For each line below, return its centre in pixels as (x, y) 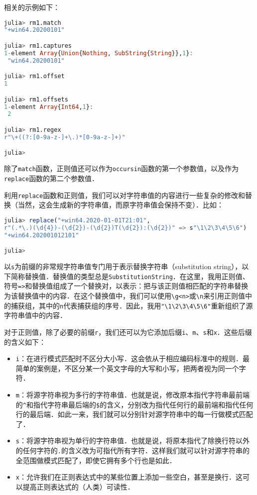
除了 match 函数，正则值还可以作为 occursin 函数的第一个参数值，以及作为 (122, 168)
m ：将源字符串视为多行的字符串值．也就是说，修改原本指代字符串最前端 (132, 394)
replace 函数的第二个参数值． (52, 178)
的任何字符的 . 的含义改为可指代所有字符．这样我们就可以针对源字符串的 (132, 450)
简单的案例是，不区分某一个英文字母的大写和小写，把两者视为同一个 (127, 368)
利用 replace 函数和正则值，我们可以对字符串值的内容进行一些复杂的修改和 (125, 195)
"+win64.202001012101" (42, 235)
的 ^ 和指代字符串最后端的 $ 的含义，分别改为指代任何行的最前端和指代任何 (134, 404)
